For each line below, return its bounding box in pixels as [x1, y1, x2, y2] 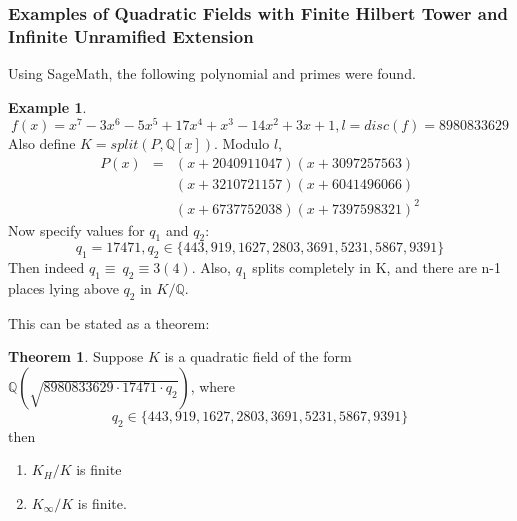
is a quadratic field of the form [164, 346, 352, 367]
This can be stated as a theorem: [8, 312, 210, 333]
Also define [8, 133, 76, 154]
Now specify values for [8, 219, 145, 240]
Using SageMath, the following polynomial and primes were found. [8, 63, 416, 84]
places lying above [8, 277, 119, 298]
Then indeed [8, 257, 85, 278]
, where [190, 375, 236, 396]
